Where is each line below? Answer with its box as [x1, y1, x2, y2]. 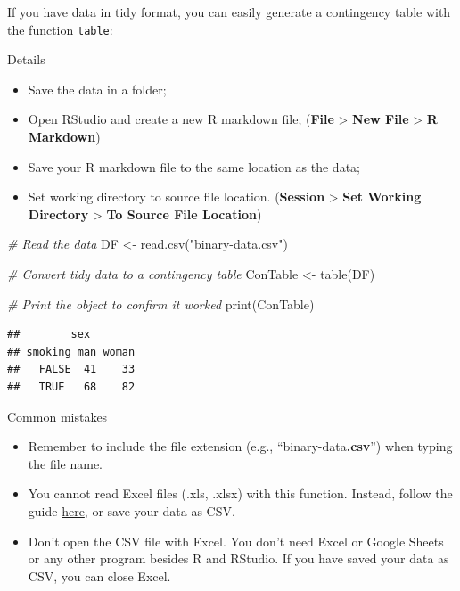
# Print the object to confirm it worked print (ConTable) [7, 294, 315, 313]
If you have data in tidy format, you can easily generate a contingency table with [7, 3, 451, 21]
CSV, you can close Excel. [28, 566, 171, 585]
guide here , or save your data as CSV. [28, 501, 235, 520]
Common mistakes [7, 406, 108, 425]
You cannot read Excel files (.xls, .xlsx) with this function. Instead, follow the [28, 484, 453, 503]
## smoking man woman [7, 345, 136, 358]
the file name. [28, 454, 103, 472]
